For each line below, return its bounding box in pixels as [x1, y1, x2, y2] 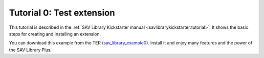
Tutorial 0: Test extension [9, 7, 115, 18]
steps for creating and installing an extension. [9, 31, 101, 37]
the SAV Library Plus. [9, 47, 52, 53]
